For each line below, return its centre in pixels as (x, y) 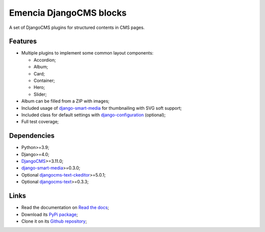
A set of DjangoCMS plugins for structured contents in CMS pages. (77, 27)
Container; (44, 80)
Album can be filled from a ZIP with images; (66, 101)
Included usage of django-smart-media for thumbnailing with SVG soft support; (102, 108)
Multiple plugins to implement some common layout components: (87, 53)
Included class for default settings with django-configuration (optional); (93, 115)
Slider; (40, 94)
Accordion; (45, 60)
